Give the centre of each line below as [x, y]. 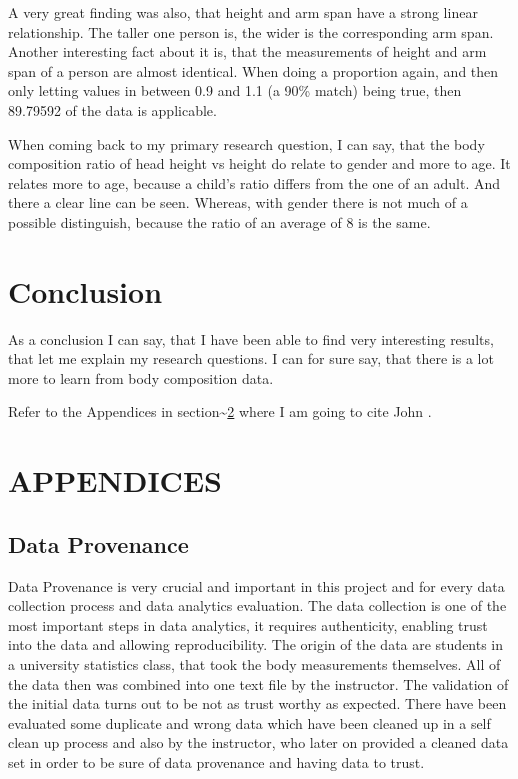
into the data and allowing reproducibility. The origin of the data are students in [256, 644]
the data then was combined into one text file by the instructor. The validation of [258, 683]
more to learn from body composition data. [141, 377]
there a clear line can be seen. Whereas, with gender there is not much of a [238, 202]
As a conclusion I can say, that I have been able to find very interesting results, [251, 338]
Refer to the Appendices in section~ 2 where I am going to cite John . [220, 411]
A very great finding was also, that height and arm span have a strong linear [243, 12]
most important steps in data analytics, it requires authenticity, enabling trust [248, 624]
